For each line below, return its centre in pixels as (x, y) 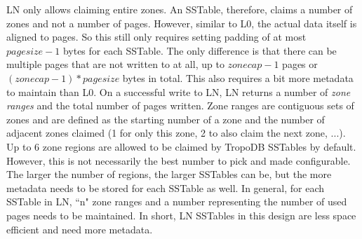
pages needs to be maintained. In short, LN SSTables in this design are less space (181, 215)
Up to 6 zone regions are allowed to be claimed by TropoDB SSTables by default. (181, 146)
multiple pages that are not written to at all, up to (115, 64)
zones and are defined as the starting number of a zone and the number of (166, 119)
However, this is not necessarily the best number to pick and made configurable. (179, 160)
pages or (300, 64)
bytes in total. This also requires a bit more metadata (238, 77)
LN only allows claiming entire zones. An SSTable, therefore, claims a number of (180, 9)
